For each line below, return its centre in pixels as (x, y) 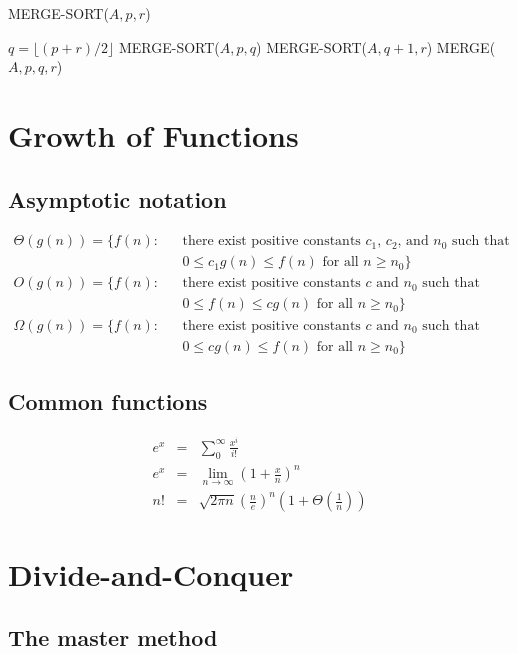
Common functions (108, 400)
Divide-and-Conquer (151, 573)
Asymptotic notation (117, 198)
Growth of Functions (153, 134)
